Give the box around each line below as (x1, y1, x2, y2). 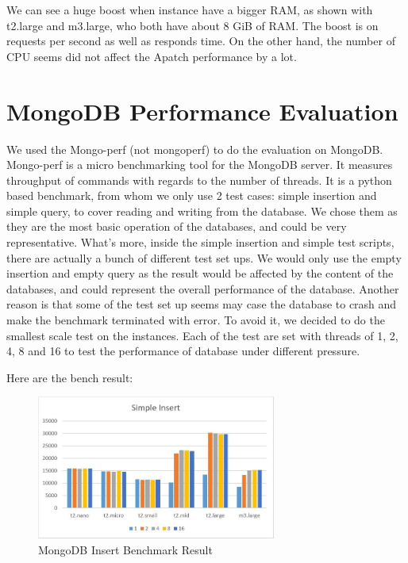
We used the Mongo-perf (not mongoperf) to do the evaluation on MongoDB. (6, 140, 383, 157)
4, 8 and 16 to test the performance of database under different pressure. (6, 343, 360, 359)
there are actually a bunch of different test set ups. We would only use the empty (6, 249, 402, 266)
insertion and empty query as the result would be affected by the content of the (6, 265, 394, 281)
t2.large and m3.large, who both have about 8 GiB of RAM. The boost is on (6, 17, 379, 33)
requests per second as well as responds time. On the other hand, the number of (6, 33, 395, 49)
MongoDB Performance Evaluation (6, 94, 398, 127)
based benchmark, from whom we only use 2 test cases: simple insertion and (6, 187, 377, 204)
